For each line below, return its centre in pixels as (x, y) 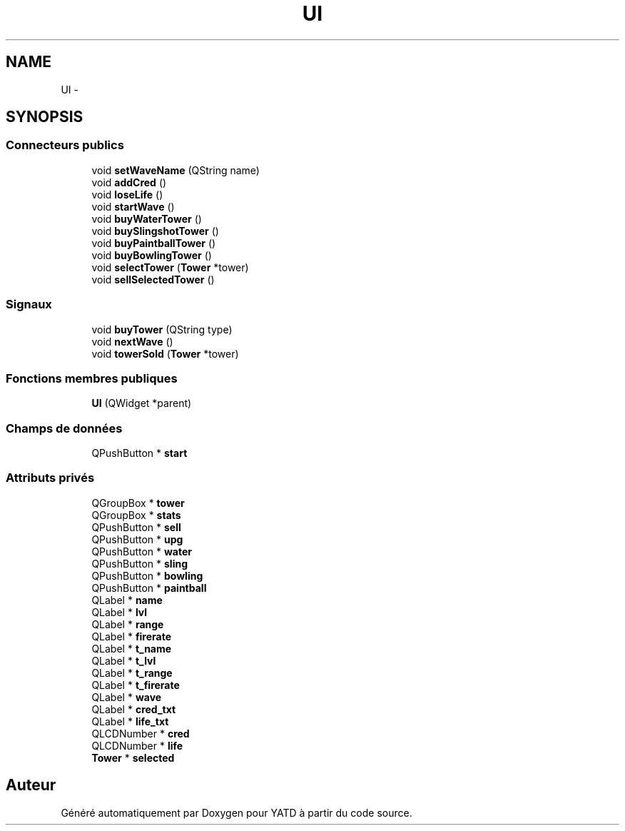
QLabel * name (127, 600)
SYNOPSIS (45, 117)
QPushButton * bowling (147, 575)
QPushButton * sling (139, 563)
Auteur (31, 785)
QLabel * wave (127, 697)
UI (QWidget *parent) (142, 403)
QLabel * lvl (120, 612)
